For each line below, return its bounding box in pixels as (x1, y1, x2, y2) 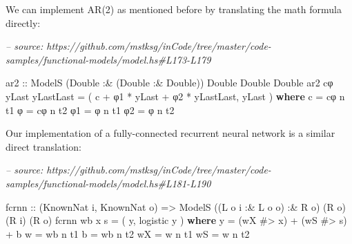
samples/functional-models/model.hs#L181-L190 (6, 176, 211, 190)
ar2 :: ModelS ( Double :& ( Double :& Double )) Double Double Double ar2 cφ (6, 75, 333, 90)
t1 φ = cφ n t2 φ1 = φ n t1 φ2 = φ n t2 (6, 102, 175, 117)
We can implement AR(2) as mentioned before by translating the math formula (6, 2, 342, 16)
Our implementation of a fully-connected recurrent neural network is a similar (6, 126, 335, 140)
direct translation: (6, 139, 81, 153)
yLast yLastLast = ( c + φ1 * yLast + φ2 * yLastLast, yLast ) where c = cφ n (6, 88, 345, 103)
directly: (6, 15, 41, 30)
